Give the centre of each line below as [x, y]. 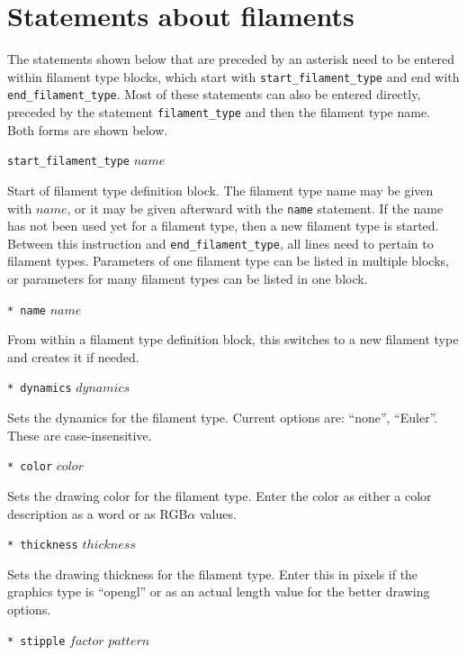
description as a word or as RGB [98, 513]
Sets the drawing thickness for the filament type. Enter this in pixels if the [213, 573]
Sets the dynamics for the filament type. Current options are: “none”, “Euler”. [223, 418]
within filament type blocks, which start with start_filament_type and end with [233, 76]
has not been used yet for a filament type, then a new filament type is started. [223, 226]
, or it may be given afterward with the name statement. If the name [255, 208]
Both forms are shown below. [88, 129]
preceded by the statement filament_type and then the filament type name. [219, 112]
